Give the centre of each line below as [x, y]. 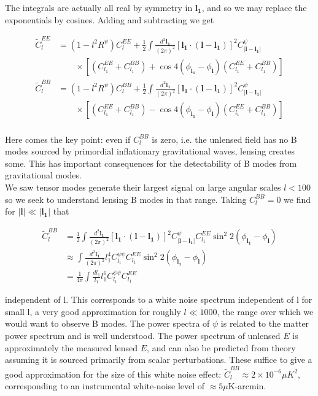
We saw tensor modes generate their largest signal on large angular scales [143, 187]
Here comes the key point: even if [68, 139]
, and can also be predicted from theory [221, 347]
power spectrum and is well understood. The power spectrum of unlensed [143, 336]
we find [297, 199]
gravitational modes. [43, 175]
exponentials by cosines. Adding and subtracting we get [110, 19]
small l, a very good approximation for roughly [93, 311]
